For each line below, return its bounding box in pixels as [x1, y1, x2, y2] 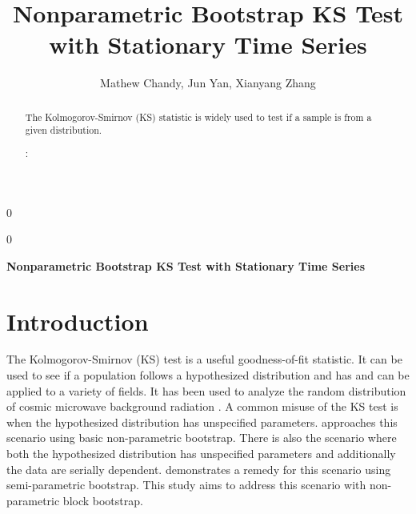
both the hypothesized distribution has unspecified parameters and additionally [6, 445, 396, 462]
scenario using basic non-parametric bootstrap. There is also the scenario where [6, 429, 397, 446]
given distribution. [25, 123, 102, 137]
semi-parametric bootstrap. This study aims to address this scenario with [6, 476, 366, 493]
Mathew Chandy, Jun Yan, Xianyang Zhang [100, 74, 316, 91]
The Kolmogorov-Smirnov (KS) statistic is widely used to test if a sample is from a [25, 110, 372, 123]
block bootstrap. [62, 492, 143, 508]
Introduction [6, 304, 149, 337]
